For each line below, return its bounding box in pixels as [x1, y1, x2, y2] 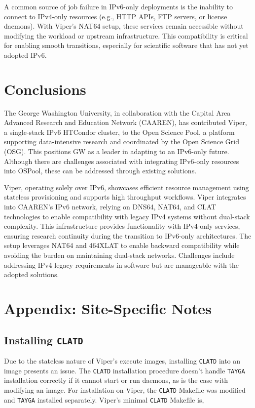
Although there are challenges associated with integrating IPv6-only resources [4, 156, 239, 166]
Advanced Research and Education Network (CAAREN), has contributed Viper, [4, 117, 247, 127]
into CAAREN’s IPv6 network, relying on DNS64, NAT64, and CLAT [4, 202, 217, 212]
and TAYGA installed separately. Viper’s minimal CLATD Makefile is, [4, 394, 204, 405]
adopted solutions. [4, 269, 59, 280]
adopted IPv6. [4, 49, 47, 60]
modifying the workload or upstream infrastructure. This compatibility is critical [4, 30, 248, 41]
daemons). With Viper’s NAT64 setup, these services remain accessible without [4, 21, 244, 31]
